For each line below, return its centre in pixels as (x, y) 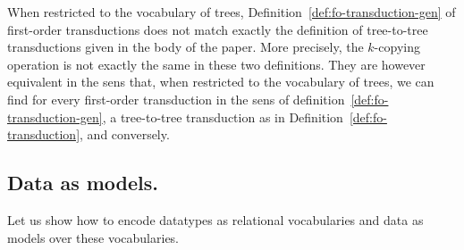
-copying (397, 47)
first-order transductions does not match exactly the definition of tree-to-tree (218, 29)
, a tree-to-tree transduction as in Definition (223, 117)
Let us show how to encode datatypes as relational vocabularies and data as (215, 219)
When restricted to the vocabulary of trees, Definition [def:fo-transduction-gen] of (232, 12)
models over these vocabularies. (93, 237)
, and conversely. (125, 134)
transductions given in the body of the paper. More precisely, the (186, 47)
